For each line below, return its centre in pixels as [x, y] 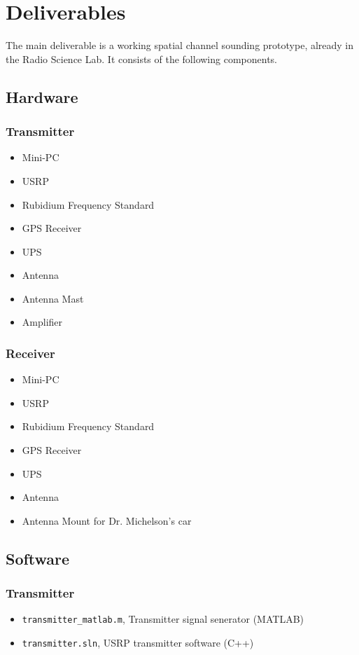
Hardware [42, 96]
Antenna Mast [53, 298]
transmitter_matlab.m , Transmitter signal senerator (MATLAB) [163, 619]
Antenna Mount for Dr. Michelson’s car [107, 520]
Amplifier [42, 322]
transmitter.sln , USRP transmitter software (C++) [138, 643]
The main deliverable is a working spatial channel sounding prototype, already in [180, 45]
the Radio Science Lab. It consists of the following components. [142, 58]
